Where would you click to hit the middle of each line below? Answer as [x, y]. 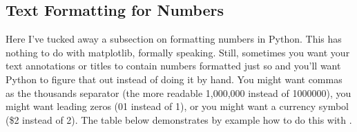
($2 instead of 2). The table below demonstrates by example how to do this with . [179, 119]
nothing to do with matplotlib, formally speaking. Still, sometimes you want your [178, 52]
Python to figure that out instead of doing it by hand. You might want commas [174, 79]
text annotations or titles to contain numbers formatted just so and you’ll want [173, 66]
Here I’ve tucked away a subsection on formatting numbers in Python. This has [174, 39]
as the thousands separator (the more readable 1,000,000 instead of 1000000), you [178, 92]
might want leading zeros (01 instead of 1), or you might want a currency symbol [177, 106]
